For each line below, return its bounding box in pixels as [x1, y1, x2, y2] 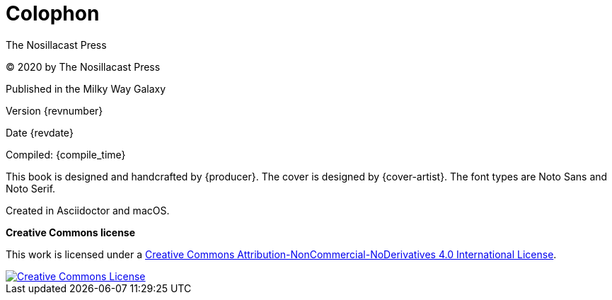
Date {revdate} [6, 126, 74, 139]
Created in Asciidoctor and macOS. [6, 204, 170, 217]
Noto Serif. [6, 182, 56, 195]
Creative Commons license [6, 226, 136, 238]
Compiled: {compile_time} [6, 148, 126, 161]
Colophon [6, 1, 100, 25]
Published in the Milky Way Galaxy [6, 82, 166, 95]
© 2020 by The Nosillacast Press [6, 60, 161, 73]
